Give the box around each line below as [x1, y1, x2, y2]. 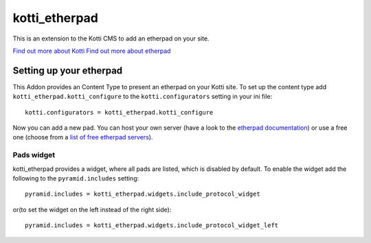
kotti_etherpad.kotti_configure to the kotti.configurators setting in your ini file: [12, 93, 273, 101]
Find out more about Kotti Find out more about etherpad [12, 47, 171, 55]
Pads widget [12, 150, 55, 160]
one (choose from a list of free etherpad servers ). [12, 133, 153, 141]
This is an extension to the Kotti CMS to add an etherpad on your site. [12, 34, 210, 43]
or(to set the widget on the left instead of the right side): [12, 205, 172, 213]
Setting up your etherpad [12, 65, 123, 76]
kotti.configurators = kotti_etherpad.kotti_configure [25, 108, 214, 116]
